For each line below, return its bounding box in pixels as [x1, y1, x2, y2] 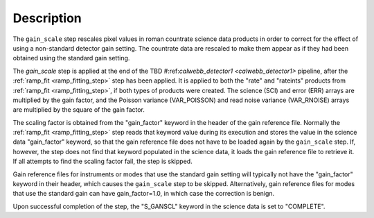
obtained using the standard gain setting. [12, 54, 130, 62]
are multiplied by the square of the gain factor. [12, 106, 145, 114]
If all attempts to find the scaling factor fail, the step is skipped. [12, 157, 193, 166]
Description [12, 10, 82, 26]
